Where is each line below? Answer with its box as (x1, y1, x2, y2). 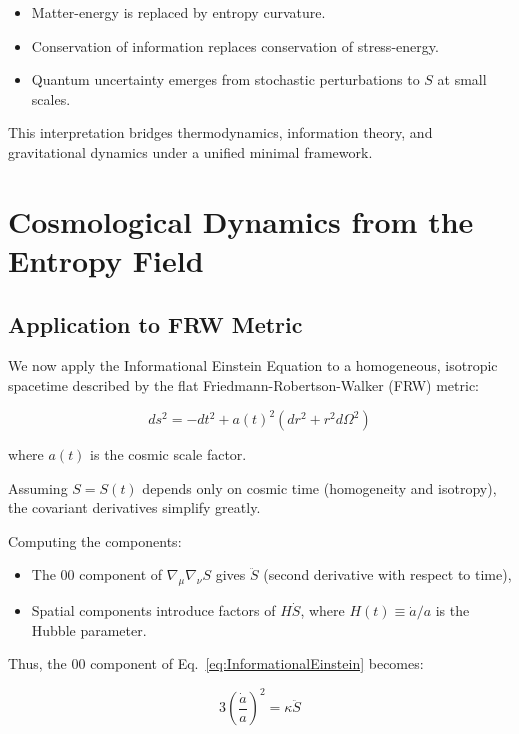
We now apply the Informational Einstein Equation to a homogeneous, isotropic (8, 355, 498, 376)
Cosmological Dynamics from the (8, 200, 474, 241)
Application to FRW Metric (8, 308, 303, 339)
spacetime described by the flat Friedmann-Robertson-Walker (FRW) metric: (8, 374, 479, 395)
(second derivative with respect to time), (263, 564, 512, 585)
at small (437, 69, 487, 90)
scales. (31, 88, 71, 109)
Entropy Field (8, 239, 204, 280)
